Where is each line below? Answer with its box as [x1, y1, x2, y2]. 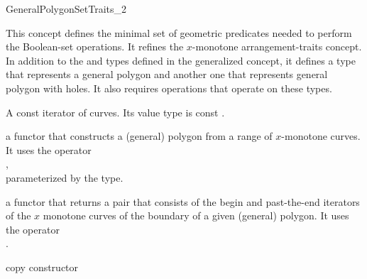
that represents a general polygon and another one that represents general [6, 67, 328, 82]
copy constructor [6, 259, 79, 274]
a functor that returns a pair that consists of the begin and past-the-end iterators [6, 194, 360, 209]
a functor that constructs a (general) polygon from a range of [6, 128, 273, 143]
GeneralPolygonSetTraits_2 [6, 1, 127, 16]
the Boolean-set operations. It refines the [6, 39, 184, 54]
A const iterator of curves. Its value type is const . [6, 104, 225, 119]
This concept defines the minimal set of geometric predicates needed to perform [6, 25, 352, 40]
